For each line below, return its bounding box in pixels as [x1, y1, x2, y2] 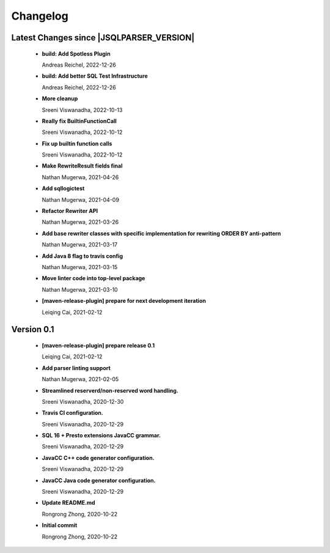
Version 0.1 [11, 324, 54, 335]
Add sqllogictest [42, 185, 85, 192]
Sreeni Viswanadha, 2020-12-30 [42, 398, 124, 405]
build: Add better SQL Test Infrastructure [42, 72, 148, 80]
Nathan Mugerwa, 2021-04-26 [42, 173, 119, 180]
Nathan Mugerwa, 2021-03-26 [42, 218, 119, 226]
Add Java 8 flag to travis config [42, 252, 123, 259]
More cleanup [42, 95, 78, 102]
